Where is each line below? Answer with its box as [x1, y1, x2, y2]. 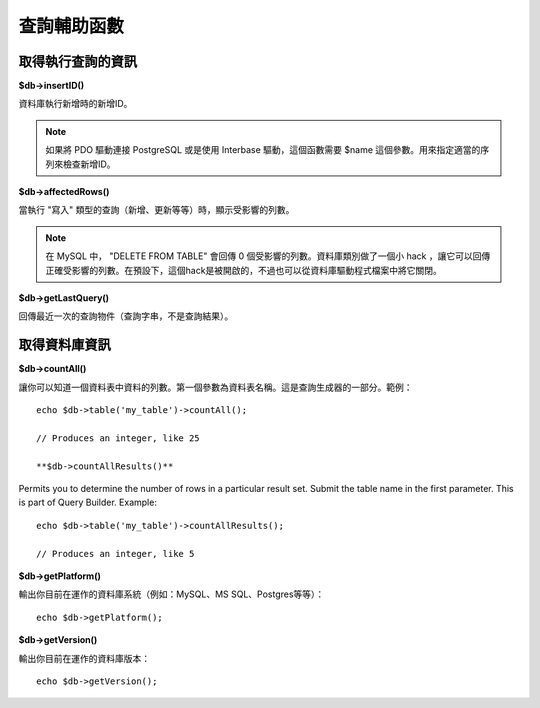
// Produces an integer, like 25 [36, 432, 200, 444]
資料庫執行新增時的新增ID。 [18, 98, 133, 110]
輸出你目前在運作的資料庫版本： [18, 652, 150, 664]
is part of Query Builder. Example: [18, 496, 157, 509]
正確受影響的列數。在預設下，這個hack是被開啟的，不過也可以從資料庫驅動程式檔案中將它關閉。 [45, 264, 442, 276]
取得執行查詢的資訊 [18, 53, 137, 70]
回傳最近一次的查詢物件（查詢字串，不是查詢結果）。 [18, 310, 234, 322]
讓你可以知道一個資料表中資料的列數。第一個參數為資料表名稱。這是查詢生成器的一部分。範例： [18, 381, 413, 393]
